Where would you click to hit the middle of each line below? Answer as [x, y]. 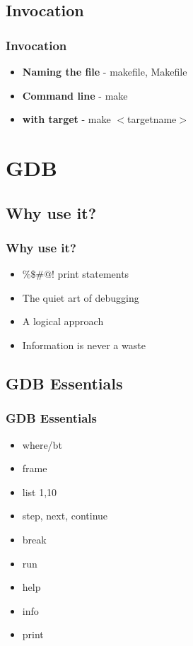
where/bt [42, 444]
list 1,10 [40, 492]
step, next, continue [65, 516]
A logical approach [63, 321]
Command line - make [75, 95]
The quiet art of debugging [81, 297]
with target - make [66, 119]
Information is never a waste [84, 345]
